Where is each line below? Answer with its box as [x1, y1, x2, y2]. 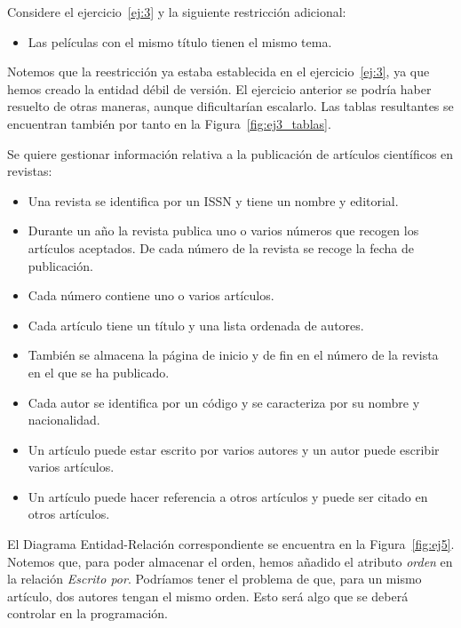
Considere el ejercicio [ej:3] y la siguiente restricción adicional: [7, 3, 346, 20]
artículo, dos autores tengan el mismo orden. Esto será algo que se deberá [7, 586, 409, 605]
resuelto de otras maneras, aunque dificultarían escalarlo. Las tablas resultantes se [7, 97, 454, 115]
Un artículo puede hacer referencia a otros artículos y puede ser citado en [28, 487, 428, 505]
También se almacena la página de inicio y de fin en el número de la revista [28, 346, 439, 364]
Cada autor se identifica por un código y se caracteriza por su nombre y [28, 393, 420, 411]
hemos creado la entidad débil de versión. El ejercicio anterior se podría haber [7, 79, 432, 98]
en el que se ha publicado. [28, 362, 170, 381]
